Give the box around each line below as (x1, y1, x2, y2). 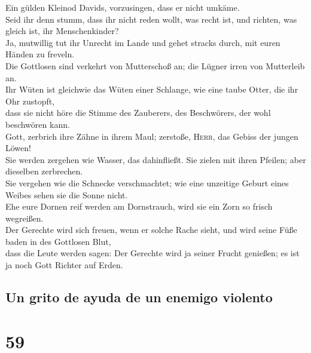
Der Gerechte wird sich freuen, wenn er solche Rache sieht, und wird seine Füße (5, 223, 297, 236)
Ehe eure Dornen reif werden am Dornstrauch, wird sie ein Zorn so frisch (5, 200, 273, 213)
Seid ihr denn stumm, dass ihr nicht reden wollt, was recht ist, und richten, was (5, 13, 297, 25)
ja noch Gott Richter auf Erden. (5, 259, 123, 271)
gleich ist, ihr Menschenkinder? (5, 24, 119, 37)
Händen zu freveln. (5, 48, 75, 60)
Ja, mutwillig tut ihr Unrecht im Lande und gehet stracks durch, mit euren (5, 36, 280, 48)
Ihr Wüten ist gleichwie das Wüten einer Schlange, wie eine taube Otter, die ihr (5, 83, 298, 96)
